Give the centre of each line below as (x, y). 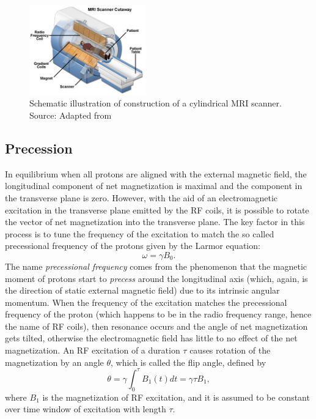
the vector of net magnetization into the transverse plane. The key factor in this (155, 222)
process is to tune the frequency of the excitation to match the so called (140, 233)
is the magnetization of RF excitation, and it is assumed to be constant (176, 397)
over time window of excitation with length (86, 409)
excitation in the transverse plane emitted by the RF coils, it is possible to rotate (157, 209)
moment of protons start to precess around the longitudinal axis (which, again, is (156, 278)
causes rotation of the (230, 350)
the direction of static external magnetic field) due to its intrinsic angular (142, 290)
